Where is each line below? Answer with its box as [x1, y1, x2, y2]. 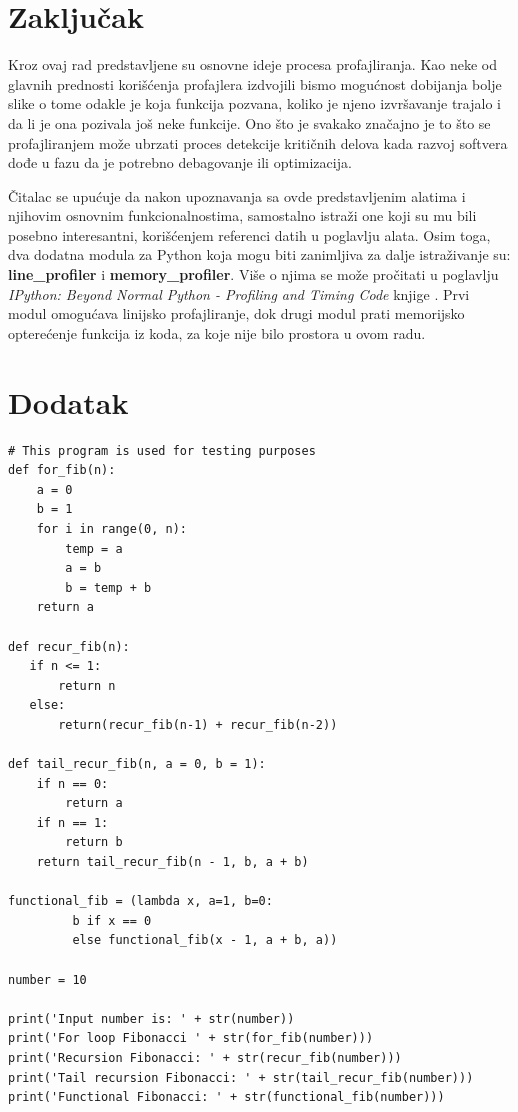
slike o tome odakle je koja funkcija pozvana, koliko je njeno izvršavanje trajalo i [8, 93, 501, 114]
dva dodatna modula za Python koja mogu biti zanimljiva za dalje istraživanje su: [8, 244, 511, 265]
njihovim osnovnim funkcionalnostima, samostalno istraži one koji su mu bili [8, 205, 477, 226]
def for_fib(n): [8, 463, 116, 478]
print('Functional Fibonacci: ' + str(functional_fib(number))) [8, 1090, 445, 1105]
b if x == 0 [72, 913, 152, 928]
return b [65, 835, 123, 850]
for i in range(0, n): [36, 521, 187, 536]
